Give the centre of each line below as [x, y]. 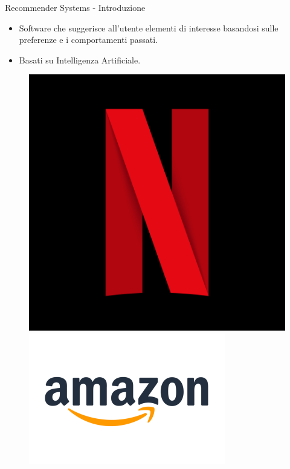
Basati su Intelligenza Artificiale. [80, 60]
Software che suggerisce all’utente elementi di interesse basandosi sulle [149, 27]
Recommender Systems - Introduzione [75, 7]
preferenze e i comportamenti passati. [89, 40]
